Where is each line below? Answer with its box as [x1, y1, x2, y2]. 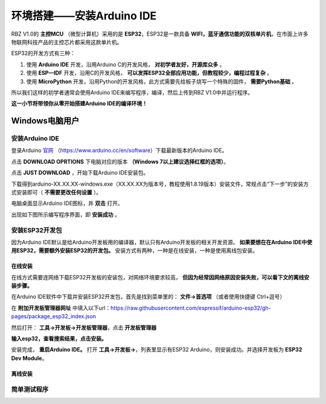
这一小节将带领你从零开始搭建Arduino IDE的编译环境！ [11, 100, 148, 107]
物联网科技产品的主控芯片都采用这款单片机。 [11, 38, 123, 45]
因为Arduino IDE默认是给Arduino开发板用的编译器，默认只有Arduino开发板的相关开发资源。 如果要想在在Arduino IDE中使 [11, 238, 313, 246]
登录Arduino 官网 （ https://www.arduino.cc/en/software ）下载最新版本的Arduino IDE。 [11, 147, 228, 154]
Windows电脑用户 [11, 116, 80, 126]
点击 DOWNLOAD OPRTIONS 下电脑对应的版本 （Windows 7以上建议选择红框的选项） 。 [11, 158, 229, 165]
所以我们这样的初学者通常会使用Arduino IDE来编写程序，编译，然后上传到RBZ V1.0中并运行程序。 [11, 88, 254, 96]
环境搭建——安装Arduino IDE [11, 9, 157, 22]
